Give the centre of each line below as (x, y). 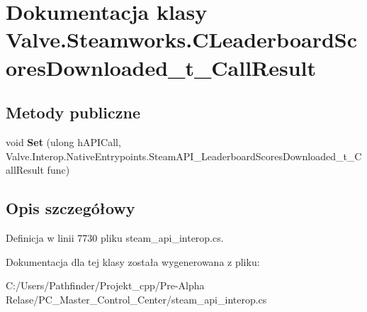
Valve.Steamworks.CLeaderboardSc (182, 39)
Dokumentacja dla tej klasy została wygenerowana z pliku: (133, 261)
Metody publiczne (73, 112)
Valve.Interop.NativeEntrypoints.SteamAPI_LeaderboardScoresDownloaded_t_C (184, 156)
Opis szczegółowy (70, 208)
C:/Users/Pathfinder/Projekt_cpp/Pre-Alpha (105, 285)
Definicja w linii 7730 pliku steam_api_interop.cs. (115, 237)
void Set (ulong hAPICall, (63, 141)
